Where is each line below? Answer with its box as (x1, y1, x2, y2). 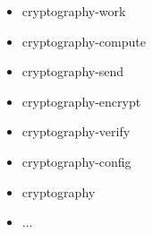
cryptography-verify (21, 122, 131, 141)
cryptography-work (21, 2, 126, 20)
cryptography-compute (21, 31, 146, 50)
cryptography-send (21, 62, 124, 81)
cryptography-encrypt (21, 91, 141, 110)
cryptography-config (21, 152, 132, 170)
